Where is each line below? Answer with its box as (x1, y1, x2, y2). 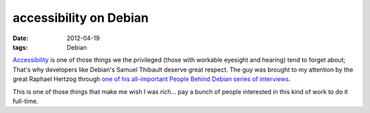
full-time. (12, 97, 39, 105)
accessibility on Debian (12, 10, 149, 25)
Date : (12, 34, 29, 42)
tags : (12, 43, 28, 51)
